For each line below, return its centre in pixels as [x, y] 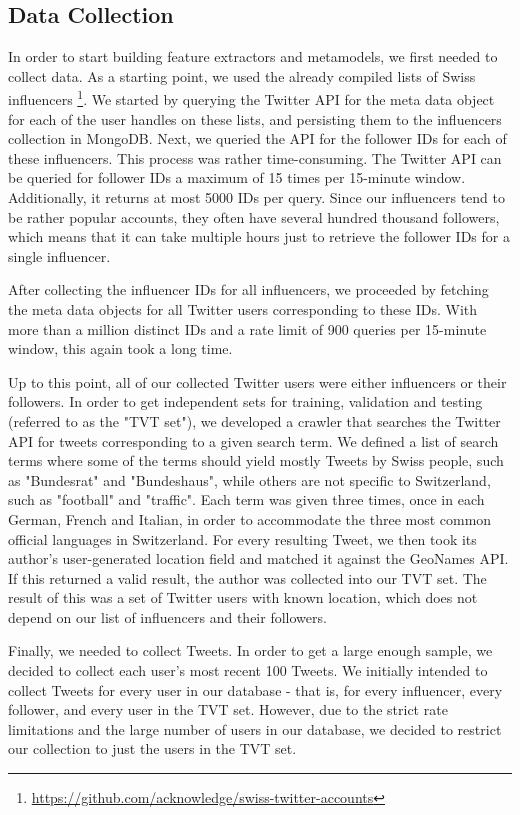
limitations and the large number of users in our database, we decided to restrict [255, 728]
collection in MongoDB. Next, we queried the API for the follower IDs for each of [257, 138]
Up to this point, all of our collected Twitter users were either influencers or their [257, 381]
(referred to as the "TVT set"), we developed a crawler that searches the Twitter [254, 420]
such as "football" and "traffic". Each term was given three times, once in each [246, 499]
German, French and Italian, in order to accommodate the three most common [250, 518]
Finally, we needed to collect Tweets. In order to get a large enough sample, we [250, 650]
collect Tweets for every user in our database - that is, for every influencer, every [255, 689]
